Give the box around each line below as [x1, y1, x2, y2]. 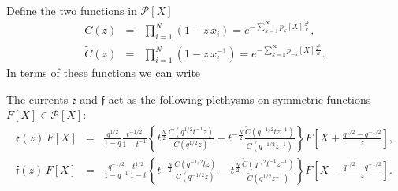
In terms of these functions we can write [6, 64, 201, 81]
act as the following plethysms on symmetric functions [108, 90, 371, 107]
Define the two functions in [6, 2, 137, 18]
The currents [6, 90, 69, 107]
